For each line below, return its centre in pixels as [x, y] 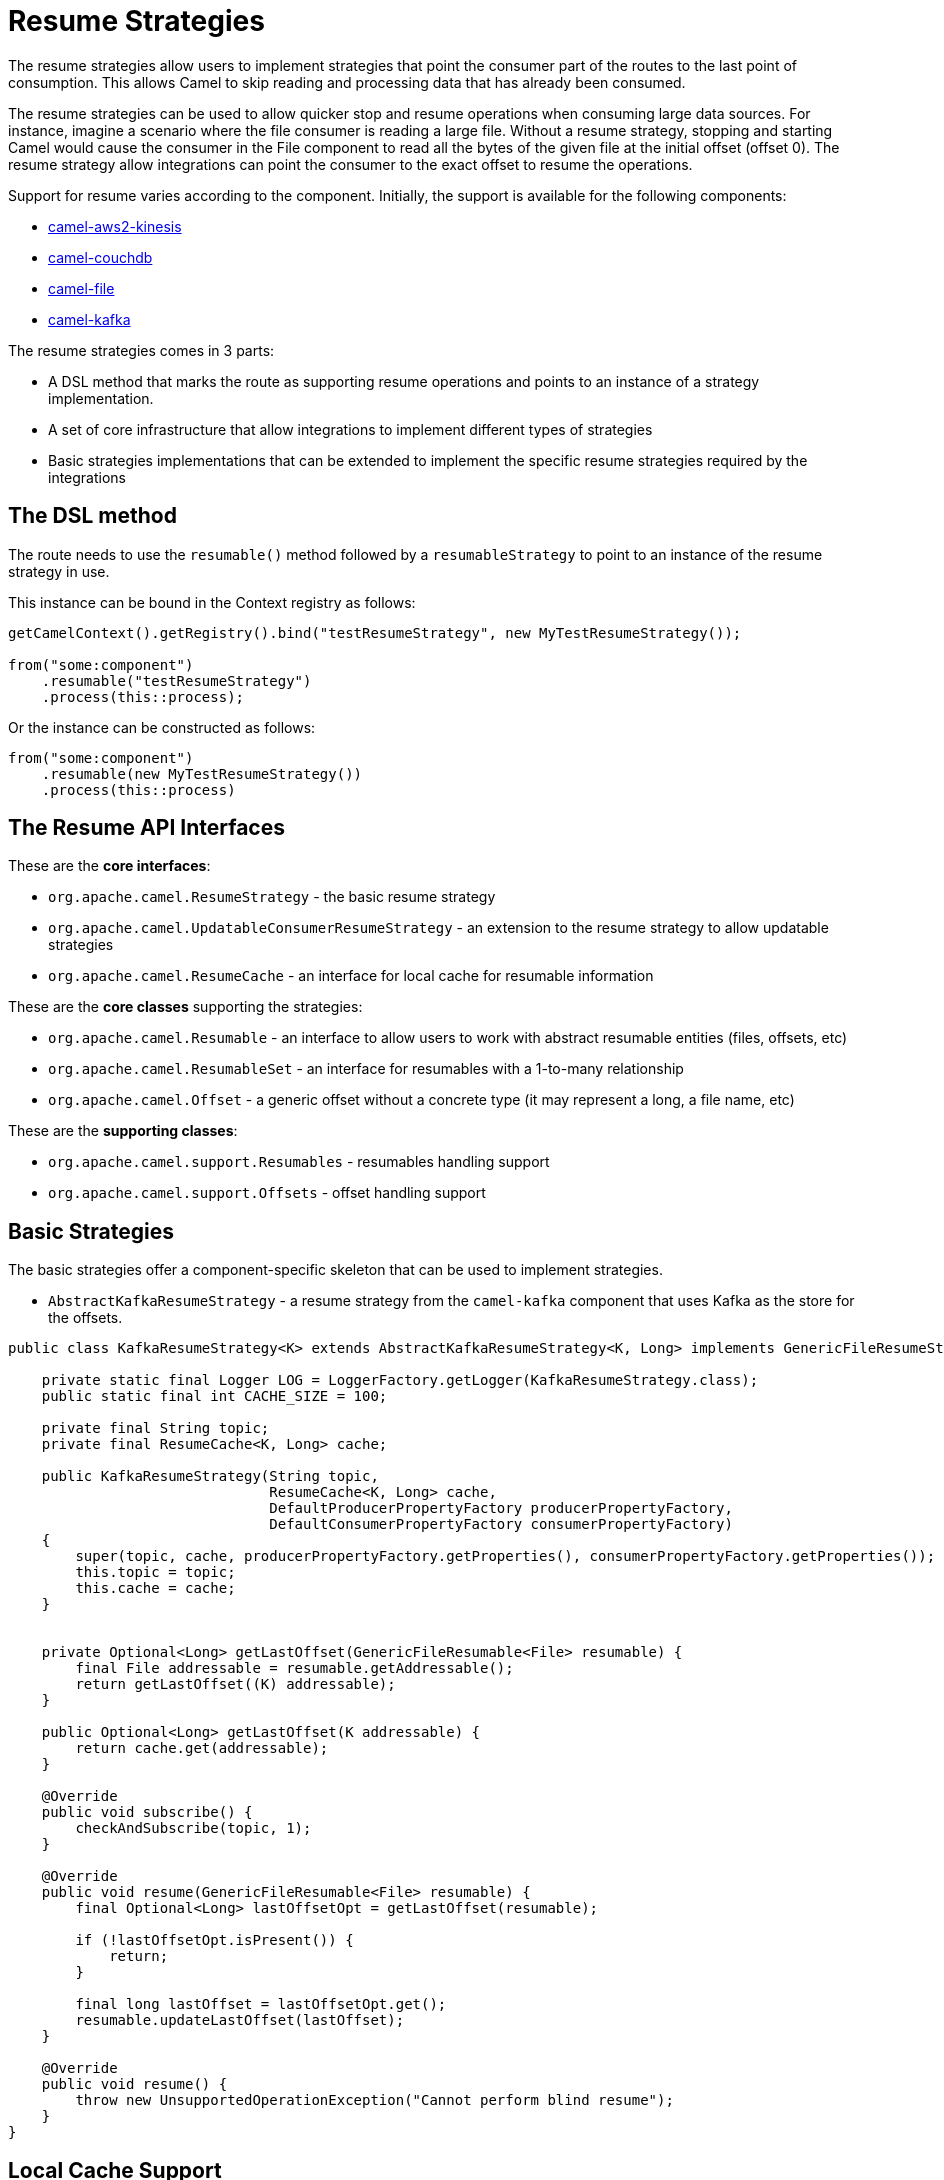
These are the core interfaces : [109, 866]
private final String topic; [155, 1428]
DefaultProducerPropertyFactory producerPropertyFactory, [501, 1508]
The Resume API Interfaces [146, 828]
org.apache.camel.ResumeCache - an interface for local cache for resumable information [351, 976]
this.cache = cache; [155, 1588]
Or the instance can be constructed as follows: [162, 727]
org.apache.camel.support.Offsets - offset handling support [267, 1193]
